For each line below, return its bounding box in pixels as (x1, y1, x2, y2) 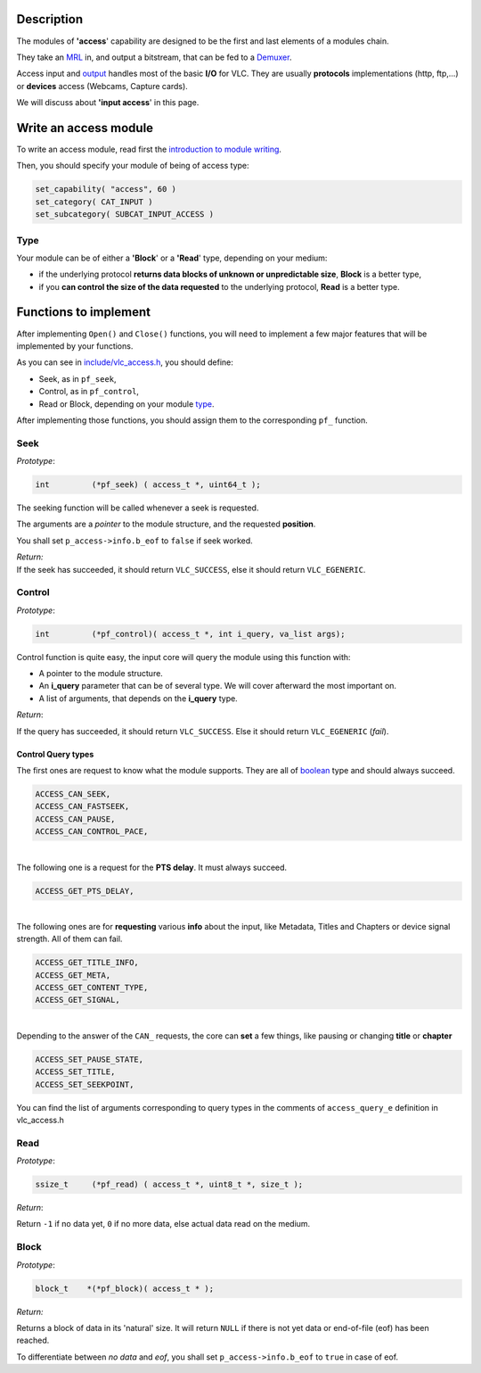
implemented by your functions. (16, 340, 134, 352)
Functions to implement (16, 304, 151, 320)
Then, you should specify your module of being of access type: (16, 161, 249, 171)
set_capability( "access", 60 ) (35, 184, 177, 194)
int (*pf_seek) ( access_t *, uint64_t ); (35, 480, 262, 490)
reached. (16, 1335, 50, 1346)
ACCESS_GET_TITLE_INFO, (35, 957, 140, 968)
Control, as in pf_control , (38, 386, 140, 397)
